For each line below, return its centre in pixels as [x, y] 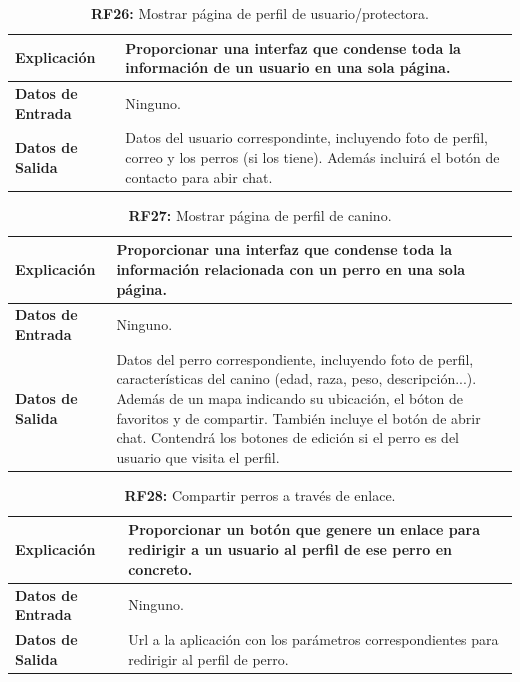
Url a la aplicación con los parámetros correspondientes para [313, 638]
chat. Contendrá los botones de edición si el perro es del [288, 437]
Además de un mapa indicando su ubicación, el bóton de [290, 398]
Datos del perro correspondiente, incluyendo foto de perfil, [295, 358]
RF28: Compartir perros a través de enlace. [260, 494]
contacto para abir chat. [199, 176]
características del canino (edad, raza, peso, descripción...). [296, 378]
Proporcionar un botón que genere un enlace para [304, 529]
